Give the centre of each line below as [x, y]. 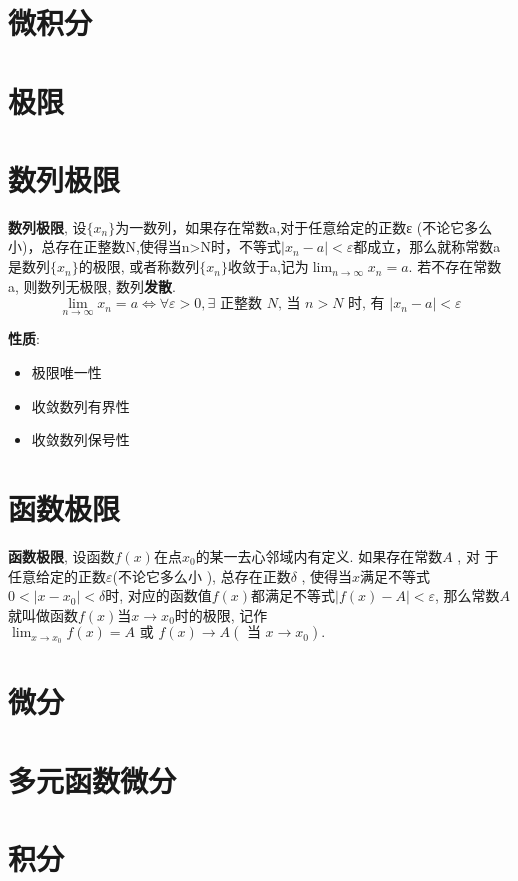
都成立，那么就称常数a [427, 246]
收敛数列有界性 [80, 405]
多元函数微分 [92, 779]
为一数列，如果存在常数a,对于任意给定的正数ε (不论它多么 [304, 226]
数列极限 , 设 [47, 226]
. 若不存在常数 [455, 266]
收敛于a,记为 [268, 266]
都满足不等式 [293, 595]
